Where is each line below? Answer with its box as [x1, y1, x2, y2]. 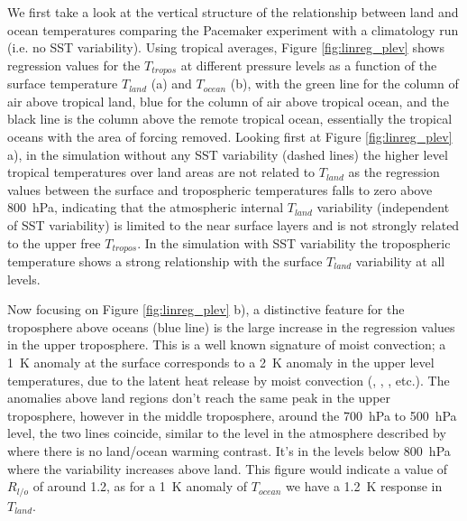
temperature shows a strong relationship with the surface [7, 252, 323, 271]
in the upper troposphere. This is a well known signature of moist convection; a [7, 335, 446, 354]
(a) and [151, 74, 192, 93]
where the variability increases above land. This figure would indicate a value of [7, 459, 448, 478]
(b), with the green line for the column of [230, 74, 459, 93]
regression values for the [7, 55, 141, 74]
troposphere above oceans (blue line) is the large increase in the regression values [7, 317, 455, 336]
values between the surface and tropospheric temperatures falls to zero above [7, 180, 433, 199]
